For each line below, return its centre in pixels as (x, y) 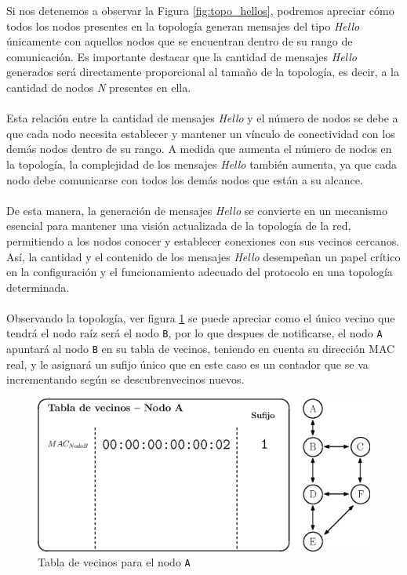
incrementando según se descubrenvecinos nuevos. (125, 379)
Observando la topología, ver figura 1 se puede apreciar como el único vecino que (201, 317)
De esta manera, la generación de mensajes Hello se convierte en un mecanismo (197, 210)
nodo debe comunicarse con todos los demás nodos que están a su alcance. (185, 179)
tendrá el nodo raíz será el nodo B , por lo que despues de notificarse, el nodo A (194, 333)
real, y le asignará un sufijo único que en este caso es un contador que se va (187, 364)
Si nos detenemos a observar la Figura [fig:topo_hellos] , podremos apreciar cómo (200, 10)
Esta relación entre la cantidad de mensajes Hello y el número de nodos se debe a (202, 118)
